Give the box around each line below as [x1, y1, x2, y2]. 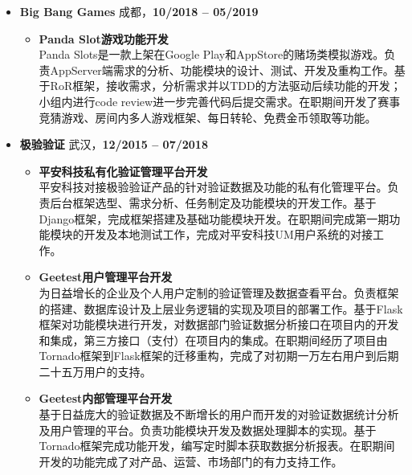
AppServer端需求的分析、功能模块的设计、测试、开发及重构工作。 [50, 61, 394, 78]
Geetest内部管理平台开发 [39, 390, 173, 407]
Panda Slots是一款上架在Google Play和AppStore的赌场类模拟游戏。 [39, 46, 385, 63]
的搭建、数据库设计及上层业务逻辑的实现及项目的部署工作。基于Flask [39, 300, 403, 317]
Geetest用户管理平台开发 [39, 268, 173, 285]
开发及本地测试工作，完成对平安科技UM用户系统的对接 [84, 226, 373, 243]
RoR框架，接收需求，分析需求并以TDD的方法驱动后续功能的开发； [50, 77, 402, 94]
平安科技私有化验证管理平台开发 [39, 162, 208, 179]
